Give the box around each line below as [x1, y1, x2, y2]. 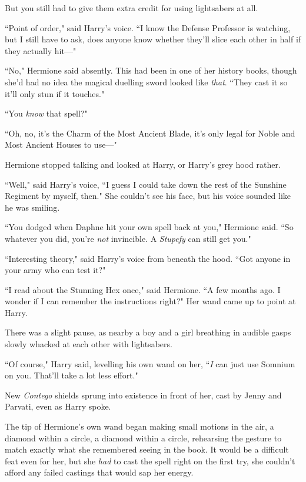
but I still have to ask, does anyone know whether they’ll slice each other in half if [5, 33, 301, 45]
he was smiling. [5, 201, 60, 213]
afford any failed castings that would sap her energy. [5, 466, 194, 478]
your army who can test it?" [5, 264, 106, 276]
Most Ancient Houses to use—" [5, 138, 117, 151]
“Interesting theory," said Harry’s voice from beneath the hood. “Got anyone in [5, 252, 291, 264]
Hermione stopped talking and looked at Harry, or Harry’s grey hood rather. [5, 158, 281, 170]
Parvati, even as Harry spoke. [5, 400, 111, 413]
